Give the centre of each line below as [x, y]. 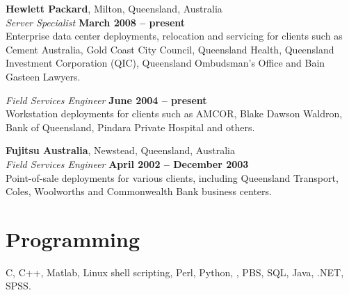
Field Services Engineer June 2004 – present [106, 100]
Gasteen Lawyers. [43, 76]
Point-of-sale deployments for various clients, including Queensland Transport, [172, 177]
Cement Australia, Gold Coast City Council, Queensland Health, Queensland [170, 49]
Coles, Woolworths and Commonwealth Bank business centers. [139, 191]
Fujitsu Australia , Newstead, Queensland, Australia [120, 150]
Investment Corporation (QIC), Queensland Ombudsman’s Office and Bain [165, 63]
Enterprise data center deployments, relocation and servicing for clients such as [174, 36]
